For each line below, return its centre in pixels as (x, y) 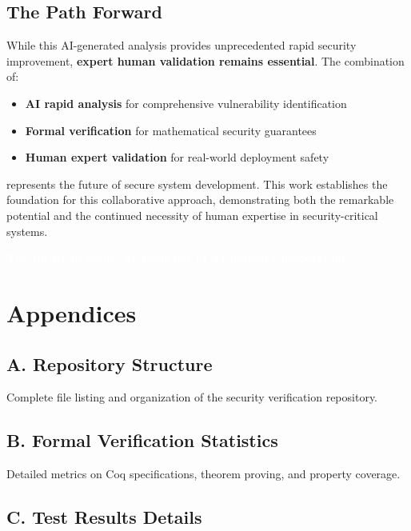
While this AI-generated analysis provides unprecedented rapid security (182, 45)
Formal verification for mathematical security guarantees (171, 130)
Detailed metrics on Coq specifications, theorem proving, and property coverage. (204, 474)
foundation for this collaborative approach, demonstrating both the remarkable (200, 200)
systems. (27, 231)
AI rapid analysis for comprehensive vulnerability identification (186, 103)
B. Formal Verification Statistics (142, 440)
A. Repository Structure (110, 363)
